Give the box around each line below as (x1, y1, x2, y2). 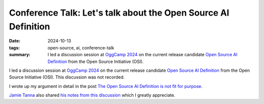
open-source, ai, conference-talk (47, 44, 114, 51)
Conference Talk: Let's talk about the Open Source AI (9, 7, 229, 18)
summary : (9, 52, 31, 58)
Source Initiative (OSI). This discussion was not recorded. (9, 74, 125, 80)
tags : (9, 44, 20, 51)
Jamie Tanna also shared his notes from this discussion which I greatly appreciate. (9, 92, 176, 98)
